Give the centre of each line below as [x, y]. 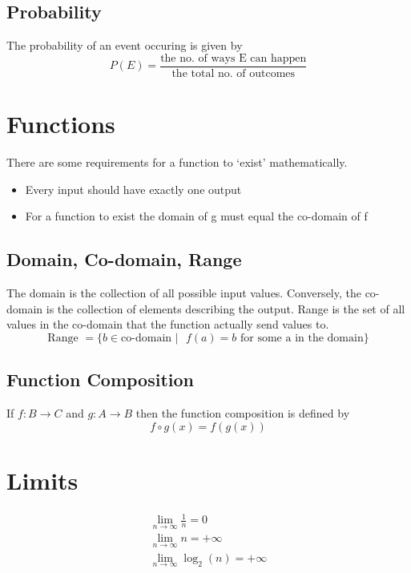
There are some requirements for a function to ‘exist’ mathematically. [177, 161]
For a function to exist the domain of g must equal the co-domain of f [196, 216]
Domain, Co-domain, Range [124, 259]
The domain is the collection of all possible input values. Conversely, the [184, 292]
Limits [42, 480]
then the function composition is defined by [243, 412]
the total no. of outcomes [234, 73]
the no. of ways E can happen [234, 58]
